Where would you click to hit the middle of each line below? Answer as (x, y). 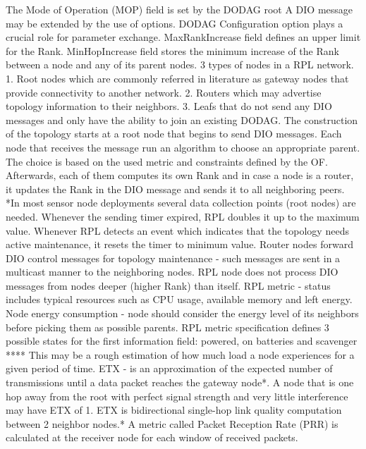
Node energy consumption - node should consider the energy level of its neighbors (182, 313)
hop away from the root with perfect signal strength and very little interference (177, 396)
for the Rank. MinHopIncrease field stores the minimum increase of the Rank (172, 50)
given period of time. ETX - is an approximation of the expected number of (169, 368)
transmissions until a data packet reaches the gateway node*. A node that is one (180, 382)
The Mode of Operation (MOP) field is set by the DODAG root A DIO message (179, 9)
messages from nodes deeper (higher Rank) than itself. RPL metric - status (168, 285)
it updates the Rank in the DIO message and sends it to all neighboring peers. (175, 189)
